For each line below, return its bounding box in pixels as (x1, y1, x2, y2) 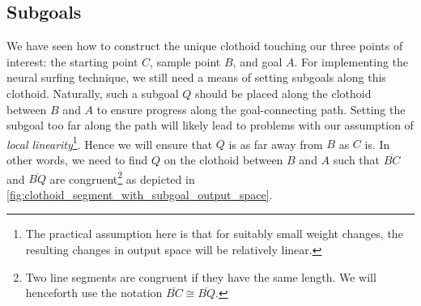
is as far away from (228, 135, 323, 152)
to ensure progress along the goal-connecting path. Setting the (96, 100, 406, 117)
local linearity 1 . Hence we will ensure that (6, 133, 213, 152)
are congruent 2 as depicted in (49, 168, 195, 187)
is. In (364, 135, 390, 152)
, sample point (150, 53, 221, 70)
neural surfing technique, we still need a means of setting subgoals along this (6, 69, 386, 86)
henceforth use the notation (25, 284, 163, 301)
